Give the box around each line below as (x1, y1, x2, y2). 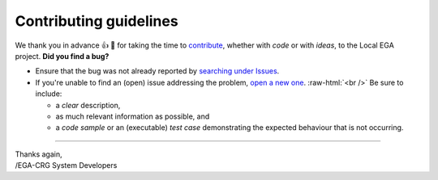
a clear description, (55, 100, 121, 110)
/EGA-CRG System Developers (15, 161, 118, 170)
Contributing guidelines (15, 12, 178, 30)
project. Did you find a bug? (15, 51, 109, 61)
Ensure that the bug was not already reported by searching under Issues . (35, 66, 280, 76)
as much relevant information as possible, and (55, 111, 210, 121)
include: (35, 89, 62, 98)
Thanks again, (15, 149, 62, 159)
